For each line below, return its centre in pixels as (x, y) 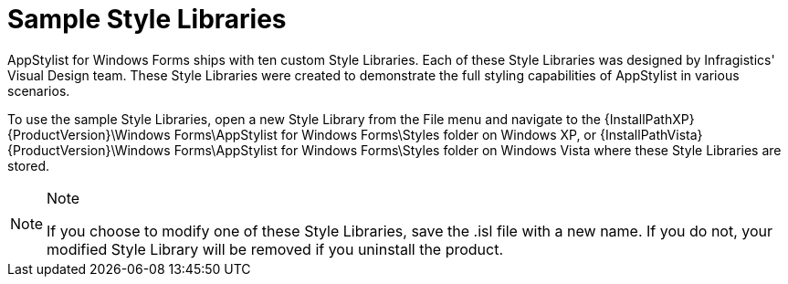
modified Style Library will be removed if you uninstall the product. (275, 249)
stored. (29, 165)
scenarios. (39, 90)
